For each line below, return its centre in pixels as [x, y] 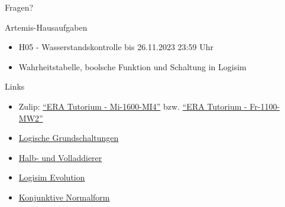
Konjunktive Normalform [64, 197]
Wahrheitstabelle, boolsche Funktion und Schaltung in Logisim [132, 66]
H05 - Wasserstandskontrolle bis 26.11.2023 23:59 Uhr [116, 47]
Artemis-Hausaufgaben [46, 27]
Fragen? [19, 7]
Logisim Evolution [52, 177]
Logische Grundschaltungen [69, 138]
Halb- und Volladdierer [60, 157]
